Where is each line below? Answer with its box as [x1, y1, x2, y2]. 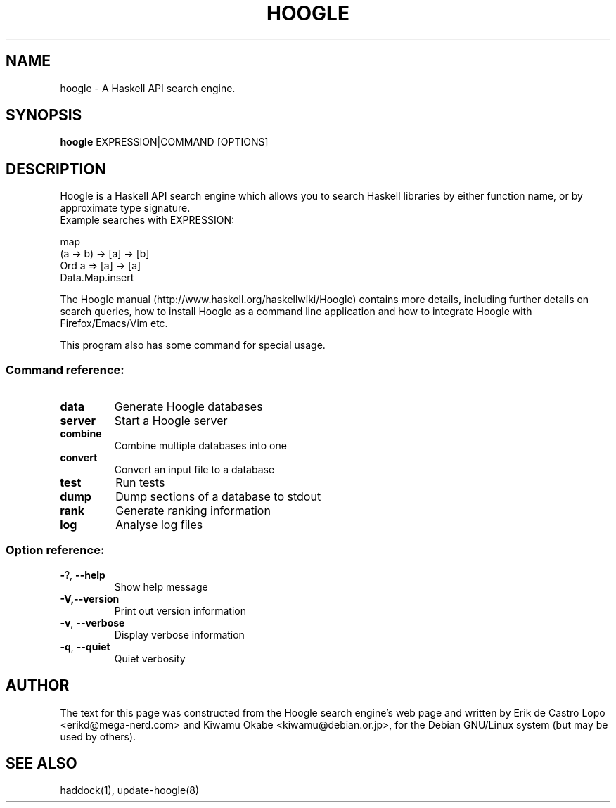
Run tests [115, 475, 165, 490]
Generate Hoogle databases [114, 399, 263, 414]
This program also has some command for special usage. [60, 339, 326, 352]
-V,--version [60, 592, 120, 605]
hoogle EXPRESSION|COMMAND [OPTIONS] [60, 136, 269, 148]
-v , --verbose [60, 616, 125, 629]
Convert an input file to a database [114, 463, 275, 476]
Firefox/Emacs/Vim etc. [60, 317, 168, 330]
